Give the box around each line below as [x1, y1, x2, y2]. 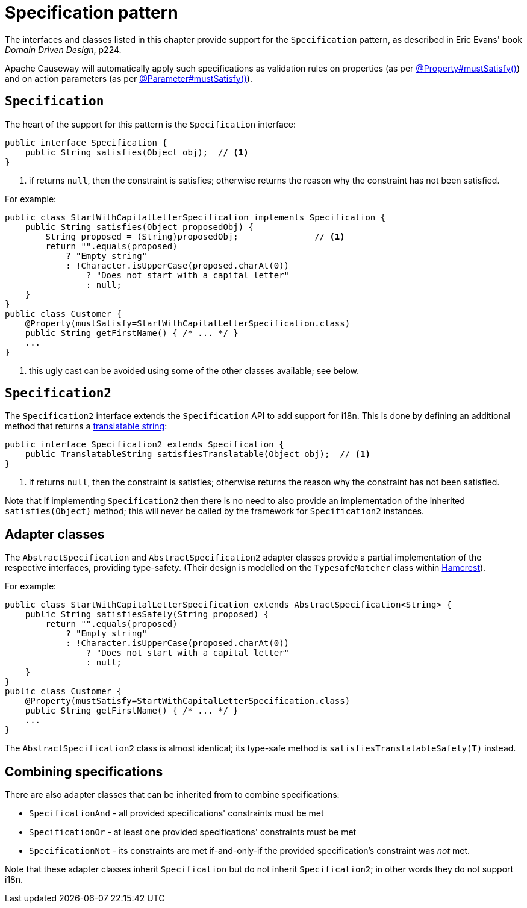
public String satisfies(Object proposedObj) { [25, 222, 254, 232]
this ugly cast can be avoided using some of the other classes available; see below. [29, 365, 360, 376]
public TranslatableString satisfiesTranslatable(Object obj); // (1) [25, 449, 370, 459]
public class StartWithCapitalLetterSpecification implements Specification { [5, 212, 386, 222]
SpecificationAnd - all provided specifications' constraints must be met [29, 808, 324, 819]
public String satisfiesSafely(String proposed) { [25, 609, 269, 620]
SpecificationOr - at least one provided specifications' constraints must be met [29, 827, 357, 838]
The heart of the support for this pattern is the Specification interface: [5, 119, 296, 129]
